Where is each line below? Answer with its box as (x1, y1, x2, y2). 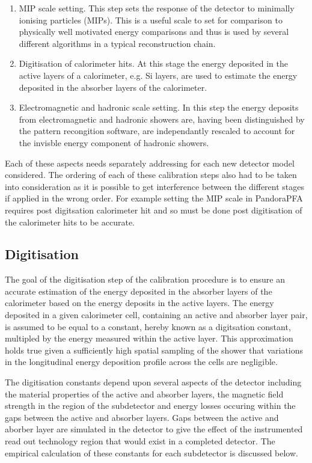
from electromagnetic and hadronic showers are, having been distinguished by (19, 112, 305, 125)
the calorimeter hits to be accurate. (5, 215, 135, 228)
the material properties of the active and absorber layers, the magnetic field (5, 387, 284, 400)
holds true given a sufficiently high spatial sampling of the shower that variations (5, 343, 304, 356)
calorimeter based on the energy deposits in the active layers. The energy (5, 296, 274, 309)
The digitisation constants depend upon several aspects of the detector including (5, 376, 302, 388)
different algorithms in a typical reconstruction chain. (19, 37, 216, 49)
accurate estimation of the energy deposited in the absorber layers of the (5, 284, 272, 297)
